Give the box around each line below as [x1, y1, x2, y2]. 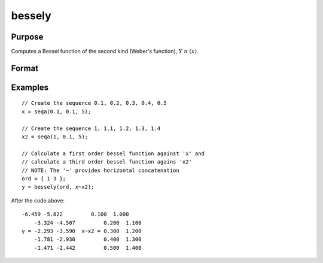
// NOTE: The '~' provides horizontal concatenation [22, 167, 179, 174]
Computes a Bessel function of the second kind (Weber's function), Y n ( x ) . [11, 48, 199, 55]
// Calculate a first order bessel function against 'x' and [22, 150, 205, 157]
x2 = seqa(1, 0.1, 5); [22, 134, 89, 140]
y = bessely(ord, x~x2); [22, 183, 95, 191]
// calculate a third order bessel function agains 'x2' [22, 159, 193, 165]
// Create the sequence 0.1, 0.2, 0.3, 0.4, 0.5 [22, 99, 167, 107]
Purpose [11, 32, 44, 42]
